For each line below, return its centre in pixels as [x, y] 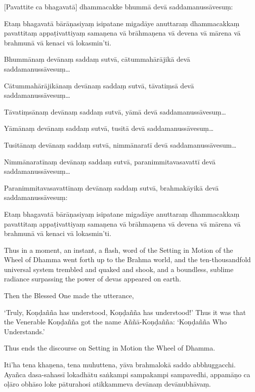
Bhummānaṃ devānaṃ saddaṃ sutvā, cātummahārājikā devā [97, 59]
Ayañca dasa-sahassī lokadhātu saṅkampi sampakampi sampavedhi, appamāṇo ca [127, 374]
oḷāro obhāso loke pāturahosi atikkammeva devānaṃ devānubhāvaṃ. [107, 384]
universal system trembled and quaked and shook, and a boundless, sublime [119, 269]
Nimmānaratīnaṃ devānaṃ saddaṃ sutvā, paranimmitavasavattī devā [110, 161]
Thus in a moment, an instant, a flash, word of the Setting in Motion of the [119, 250]
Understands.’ [24, 331]
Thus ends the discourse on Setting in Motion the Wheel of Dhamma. [110, 348]
